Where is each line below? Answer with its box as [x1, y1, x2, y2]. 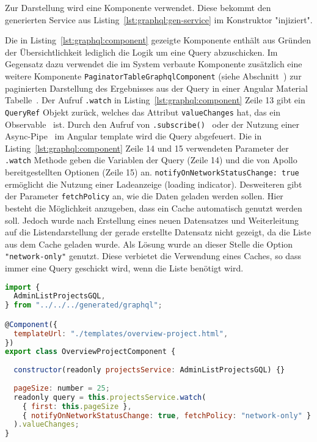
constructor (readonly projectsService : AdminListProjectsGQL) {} [13, 366, 285, 375]
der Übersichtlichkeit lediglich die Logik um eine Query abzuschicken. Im [5, 45, 278, 58]
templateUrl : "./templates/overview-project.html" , [13, 329, 228, 338]
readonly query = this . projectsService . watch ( [13, 392, 206, 402]
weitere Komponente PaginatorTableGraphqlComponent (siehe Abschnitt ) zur [5, 69, 302, 82]
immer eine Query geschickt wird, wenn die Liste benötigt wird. [5, 261, 244, 274]
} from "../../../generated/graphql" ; [5, 301, 162, 310]
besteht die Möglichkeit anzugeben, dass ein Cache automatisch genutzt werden [5, 201, 302, 214]
